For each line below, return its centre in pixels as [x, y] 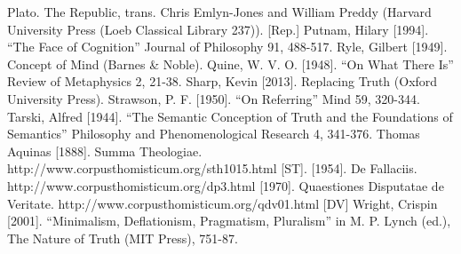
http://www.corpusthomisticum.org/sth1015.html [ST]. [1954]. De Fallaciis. [212, 168]
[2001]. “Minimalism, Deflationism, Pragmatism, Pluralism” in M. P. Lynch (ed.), [229, 221]
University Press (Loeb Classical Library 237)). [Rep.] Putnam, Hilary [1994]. [218, 29]
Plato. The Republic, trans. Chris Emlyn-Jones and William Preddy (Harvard [219, 12]
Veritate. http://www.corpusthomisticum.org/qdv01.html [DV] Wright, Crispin [223, 203]
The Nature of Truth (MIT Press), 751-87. [123, 238]
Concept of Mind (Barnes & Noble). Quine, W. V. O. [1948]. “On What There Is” [230, 63]
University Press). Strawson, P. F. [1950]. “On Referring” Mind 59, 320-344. [214, 98]
